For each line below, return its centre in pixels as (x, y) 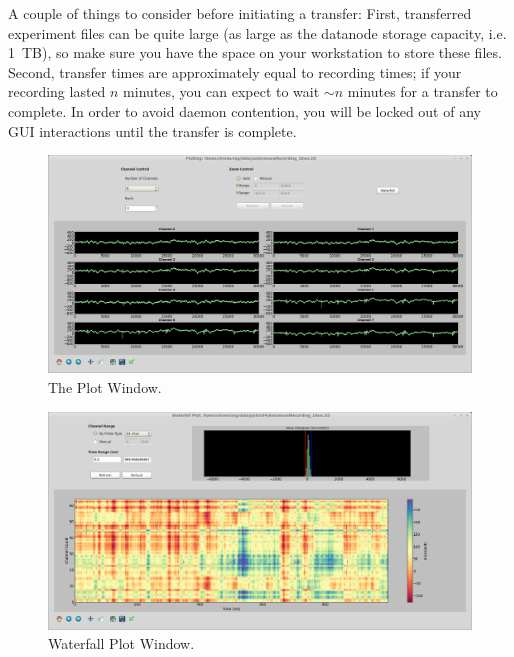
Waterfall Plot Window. (121, 643)
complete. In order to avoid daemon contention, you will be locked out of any (244, 110)
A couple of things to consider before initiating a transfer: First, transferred (240, 13)
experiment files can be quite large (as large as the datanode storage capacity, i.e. (257, 32)
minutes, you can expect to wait (221, 91)
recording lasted (57, 91)
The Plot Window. (105, 386)
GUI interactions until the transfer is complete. (152, 130)
